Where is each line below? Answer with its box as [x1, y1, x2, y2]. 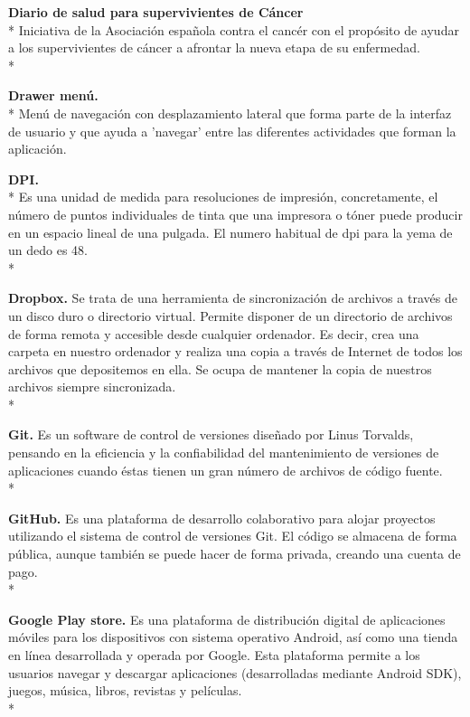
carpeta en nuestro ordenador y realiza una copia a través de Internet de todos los [8, 342, 463, 361]
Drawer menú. [8, 86, 99, 105]
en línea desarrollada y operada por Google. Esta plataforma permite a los [8, 646, 420, 664]
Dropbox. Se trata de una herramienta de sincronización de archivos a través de [8, 288, 457, 307]
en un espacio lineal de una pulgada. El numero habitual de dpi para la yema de [8, 222, 453, 241]
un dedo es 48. [8, 241, 88, 259]
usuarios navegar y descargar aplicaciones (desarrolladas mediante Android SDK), [8, 663, 462, 682]
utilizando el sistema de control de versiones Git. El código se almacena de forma [8, 526, 457, 545]
